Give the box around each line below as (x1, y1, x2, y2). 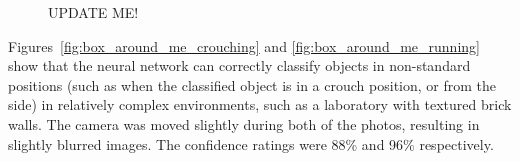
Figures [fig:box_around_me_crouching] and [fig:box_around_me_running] (8, 35, 480, 56)
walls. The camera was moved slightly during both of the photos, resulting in (8, 113, 480, 134)
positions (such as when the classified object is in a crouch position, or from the (8, 74, 496, 95)
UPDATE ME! (48, 2, 139, 22)
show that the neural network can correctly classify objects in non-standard (8, 55, 471, 76)
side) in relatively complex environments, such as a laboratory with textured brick (8, 94, 512, 115)
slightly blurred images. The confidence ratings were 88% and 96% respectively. (8, 133, 494, 154)
